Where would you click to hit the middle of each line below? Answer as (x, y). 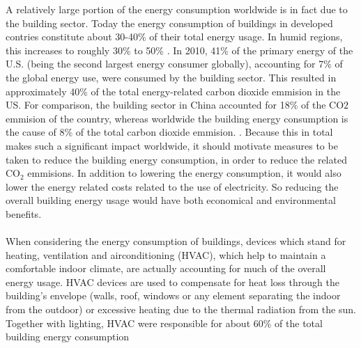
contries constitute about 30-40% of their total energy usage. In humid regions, (174, 37)
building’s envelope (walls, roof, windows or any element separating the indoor (173, 295)
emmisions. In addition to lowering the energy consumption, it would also (184, 173)
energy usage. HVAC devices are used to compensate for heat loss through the (172, 282)
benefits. (24, 213)
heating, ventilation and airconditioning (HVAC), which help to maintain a (166, 254)
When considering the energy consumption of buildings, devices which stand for (176, 241)
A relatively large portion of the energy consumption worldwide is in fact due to (177, 9)
